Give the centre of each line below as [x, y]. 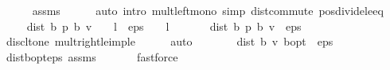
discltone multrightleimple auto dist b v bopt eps [170, 41]
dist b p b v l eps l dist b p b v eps [164, 26]
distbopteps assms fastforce [92, 56]
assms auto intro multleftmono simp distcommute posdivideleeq [208, 10]
